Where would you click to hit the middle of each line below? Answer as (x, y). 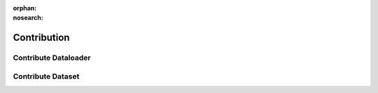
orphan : (25, 8)
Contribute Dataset (46, 76)
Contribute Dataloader (52, 58)
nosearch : (28, 18)
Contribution (41, 38)
